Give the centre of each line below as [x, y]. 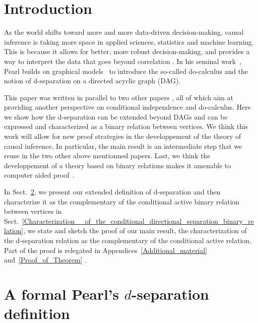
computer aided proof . [39, 175]
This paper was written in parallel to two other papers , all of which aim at [119, 97]
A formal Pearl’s [62, 293]
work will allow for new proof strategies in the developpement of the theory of [123, 136]
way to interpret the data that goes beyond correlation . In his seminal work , [123, 61]
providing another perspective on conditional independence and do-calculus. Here [128, 107]
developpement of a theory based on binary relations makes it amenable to [118, 165]
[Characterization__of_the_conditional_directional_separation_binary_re [138, 221]
